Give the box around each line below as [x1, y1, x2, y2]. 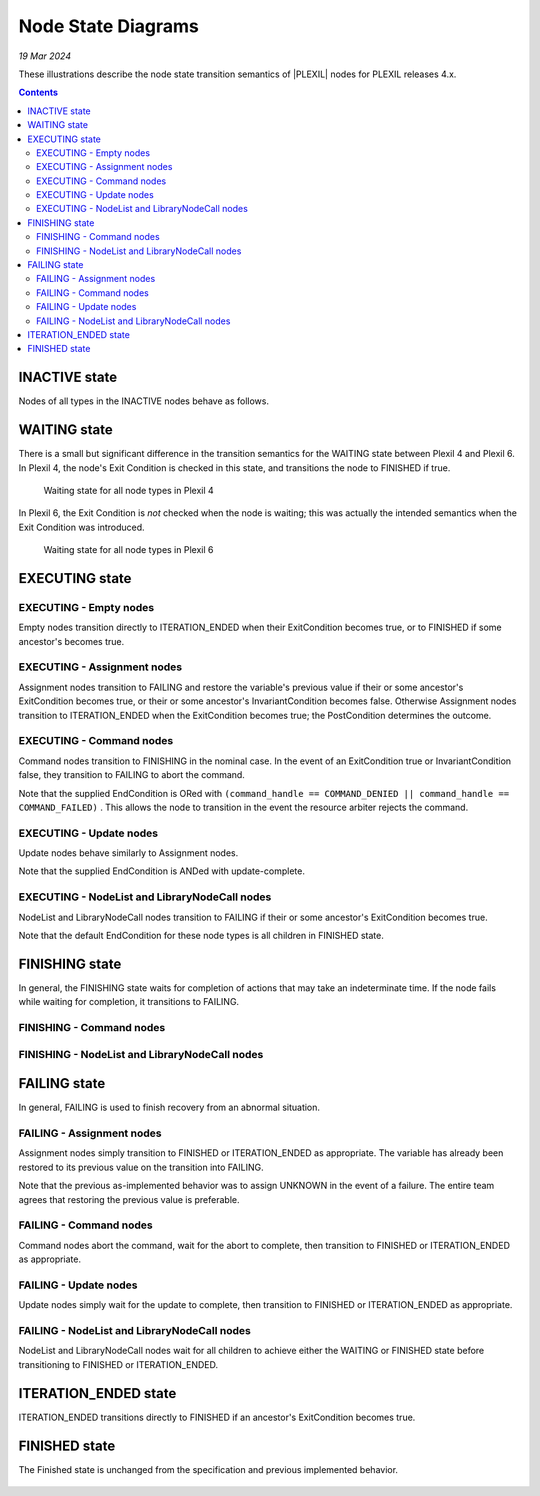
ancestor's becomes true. [18, 635, 125, 647]
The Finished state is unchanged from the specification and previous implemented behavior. [18, 1463, 399, 1475]
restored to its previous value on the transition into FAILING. [18, 1161, 264, 1173]
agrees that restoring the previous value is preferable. [18, 1193, 240, 1205]
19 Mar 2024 [18, 50, 72, 62]
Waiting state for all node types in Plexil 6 [43, 544, 214, 556]
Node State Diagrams [18, 15, 200, 37]
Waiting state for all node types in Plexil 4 [43, 484, 214, 496]
